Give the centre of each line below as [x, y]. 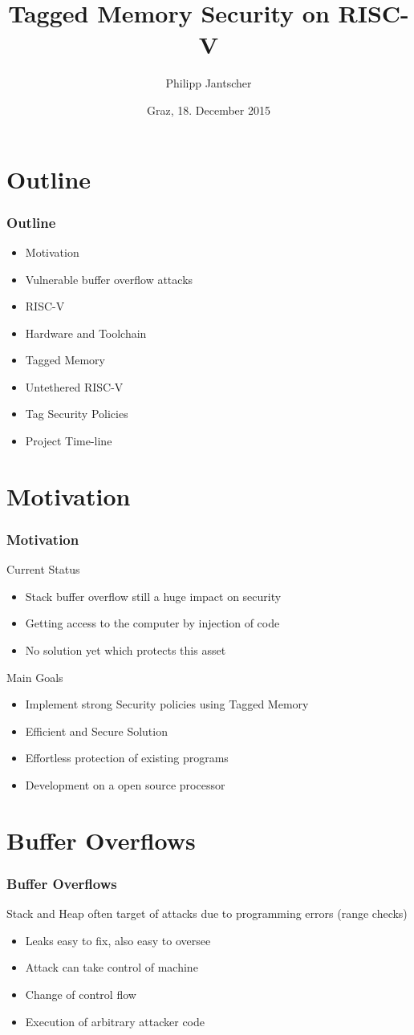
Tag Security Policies [77, 414]
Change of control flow [81, 994]
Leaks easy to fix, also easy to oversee [118, 940]
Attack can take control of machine [112, 967]
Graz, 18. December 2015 [209, 110]
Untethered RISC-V [74, 386]
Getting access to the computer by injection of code [152, 623]
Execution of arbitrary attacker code [115, 1021]
